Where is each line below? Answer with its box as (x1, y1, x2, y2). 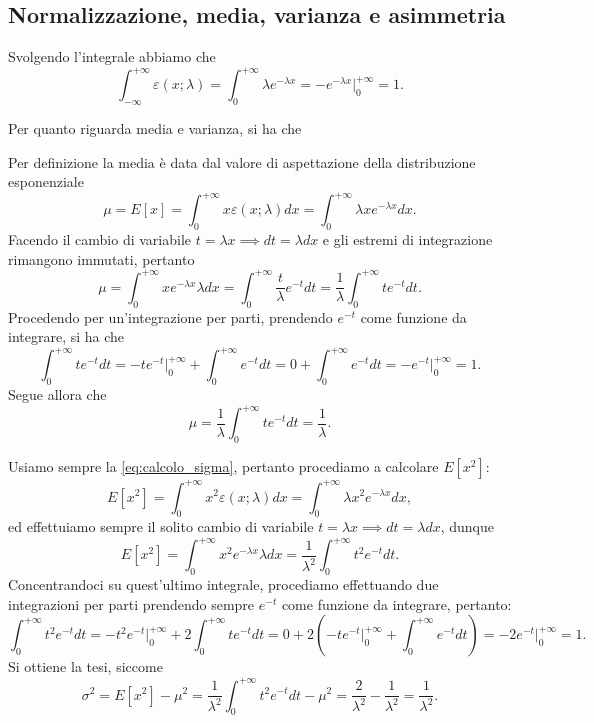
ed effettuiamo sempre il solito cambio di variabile (8, 516, 314, 537)
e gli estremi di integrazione (322, 229, 493, 250)
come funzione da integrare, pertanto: (281, 593, 512, 614)
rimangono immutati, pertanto (8, 248, 195, 269)
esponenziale (8, 171, 84, 192)
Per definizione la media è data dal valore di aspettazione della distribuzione (8, 151, 476, 172)
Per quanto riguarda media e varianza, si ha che (8, 118, 302, 139)
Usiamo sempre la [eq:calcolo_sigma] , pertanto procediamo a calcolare (8, 456, 439, 477)
